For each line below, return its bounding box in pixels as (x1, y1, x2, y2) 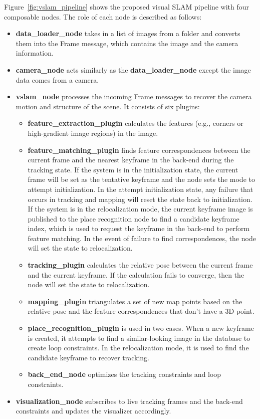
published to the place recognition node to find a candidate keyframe (28, 213, 239, 224)
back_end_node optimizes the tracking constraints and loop (28, 369, 221, 379)
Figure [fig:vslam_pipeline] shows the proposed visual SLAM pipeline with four (4, 2, 249, 12)
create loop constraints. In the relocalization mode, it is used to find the (28, 342, 249, 353)
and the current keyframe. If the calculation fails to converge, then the (28, 269, 244, 280)
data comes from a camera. (16, 74, 99, 85)
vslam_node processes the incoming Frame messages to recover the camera (16, 91, 252, 102)
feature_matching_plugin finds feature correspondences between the (28, 144, 250, 155)
